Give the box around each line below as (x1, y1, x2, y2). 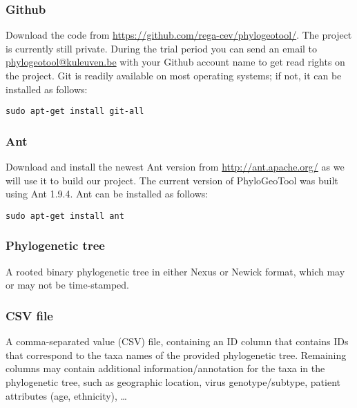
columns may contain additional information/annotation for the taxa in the (6, 361, 325, 376)
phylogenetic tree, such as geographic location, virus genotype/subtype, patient (6, 374, 340, 389)
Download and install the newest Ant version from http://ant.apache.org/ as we (6, 159, 345, 174)
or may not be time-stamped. (6, 278, 129, 292)
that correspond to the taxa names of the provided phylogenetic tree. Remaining (6, 347, 347, 362)
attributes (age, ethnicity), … (6, 388, 127, 402)
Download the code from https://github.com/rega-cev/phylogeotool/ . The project (6, 28, 352, 42)
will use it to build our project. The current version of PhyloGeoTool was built (6, 173, 338, 187)
